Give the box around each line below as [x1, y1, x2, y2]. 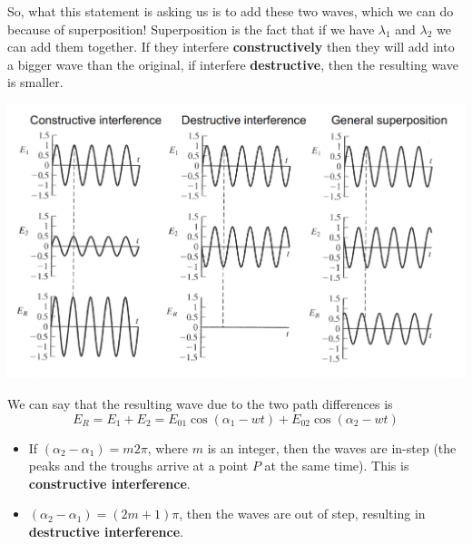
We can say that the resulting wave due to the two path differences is [7, 394, 393, 413]
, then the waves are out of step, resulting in [179, 504, 426, 523]
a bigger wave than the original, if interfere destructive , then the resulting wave [7, 54, 458, 73]
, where [147, 438, 189, 457]
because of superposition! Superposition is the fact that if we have [7, 19, 375, 38]
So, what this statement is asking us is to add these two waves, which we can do [7, 2, 454, 20]
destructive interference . [28, 522, 183, 541]
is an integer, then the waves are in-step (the [207, 438, 457, 457]
